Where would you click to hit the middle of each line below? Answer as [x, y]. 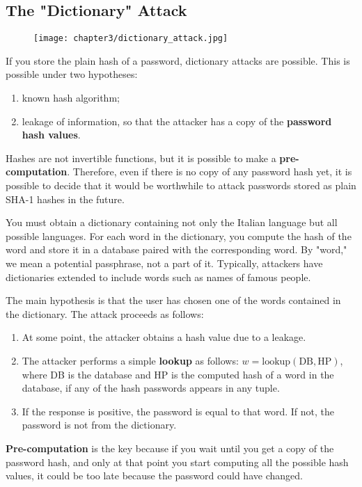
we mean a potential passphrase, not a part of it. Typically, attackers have [164, 263]
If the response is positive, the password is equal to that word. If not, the [178, 411]
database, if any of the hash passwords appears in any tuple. [151, 388]
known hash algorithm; [71, 98]
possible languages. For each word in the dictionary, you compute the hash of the [179, 235]
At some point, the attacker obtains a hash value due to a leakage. [164, 337]
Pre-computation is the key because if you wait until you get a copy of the [170, 448]
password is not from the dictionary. [99, 425]
